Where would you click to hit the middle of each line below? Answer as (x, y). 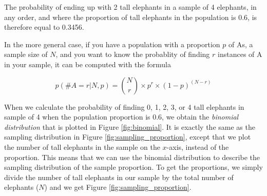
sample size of (26, 54)
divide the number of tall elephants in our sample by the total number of (119, 177)
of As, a (241, 44)
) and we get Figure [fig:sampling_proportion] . (118, 187)
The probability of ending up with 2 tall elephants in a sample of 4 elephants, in (130, 7)
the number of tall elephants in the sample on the (82, 146)
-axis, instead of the (198, 146)
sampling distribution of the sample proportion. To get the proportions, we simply (133, 167)
